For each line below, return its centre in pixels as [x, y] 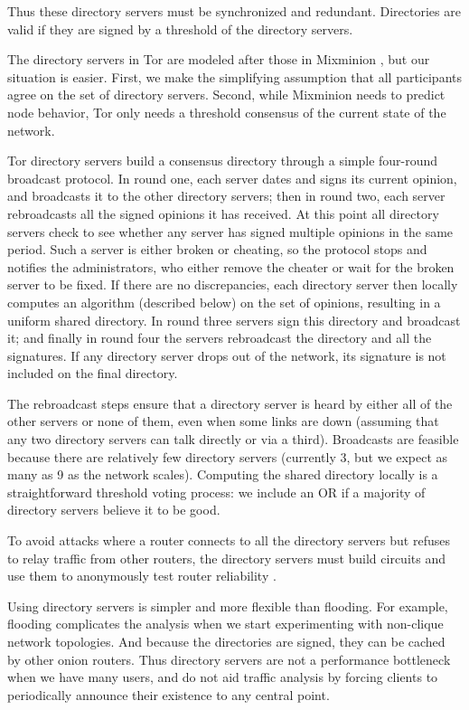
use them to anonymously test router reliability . [142, 576]
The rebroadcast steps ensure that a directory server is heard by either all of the [230, 403]
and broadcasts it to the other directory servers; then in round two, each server [226, 196]
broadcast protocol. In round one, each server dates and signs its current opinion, [232, 178]
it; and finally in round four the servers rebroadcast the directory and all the [220, 338]
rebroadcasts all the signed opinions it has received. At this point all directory [223, 213]
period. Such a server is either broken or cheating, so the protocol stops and [217, 249]
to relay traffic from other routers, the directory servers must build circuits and [226, 558]
